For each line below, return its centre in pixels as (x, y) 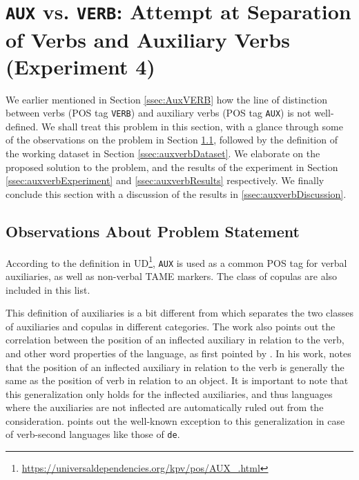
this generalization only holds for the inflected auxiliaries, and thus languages (169, 393)
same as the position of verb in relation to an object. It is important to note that (177, 380)
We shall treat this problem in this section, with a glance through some (192, 126)
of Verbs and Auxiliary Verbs (148, 39)
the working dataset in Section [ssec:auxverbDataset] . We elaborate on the (163, 153)
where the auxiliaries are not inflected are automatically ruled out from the (165, 407)
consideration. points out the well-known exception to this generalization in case (175, 420)
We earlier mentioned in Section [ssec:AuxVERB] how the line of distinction (167, 99)
